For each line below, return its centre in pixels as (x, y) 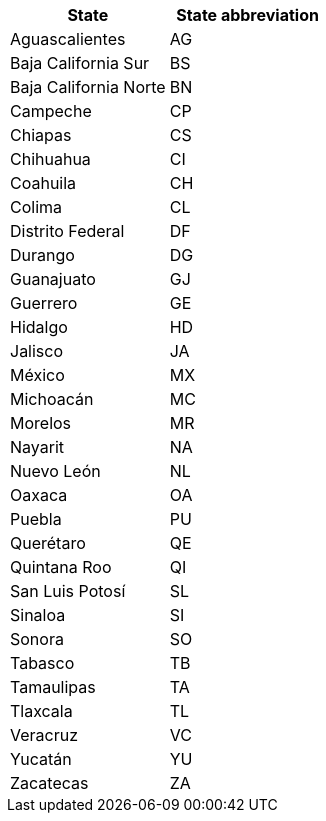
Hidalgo (39, 327)
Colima (36, 207)
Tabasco (42, 663)
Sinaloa (38, 615)
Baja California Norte (88, 87)
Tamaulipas (53, 687)
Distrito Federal (67, 231)
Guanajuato (53, 279)
